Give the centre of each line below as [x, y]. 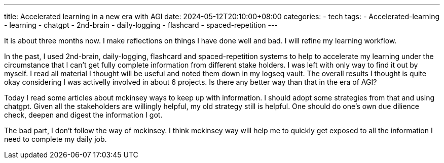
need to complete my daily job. [55, 139]
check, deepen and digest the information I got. [83, 115]
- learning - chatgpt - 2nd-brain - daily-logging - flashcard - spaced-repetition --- [141, 25]
